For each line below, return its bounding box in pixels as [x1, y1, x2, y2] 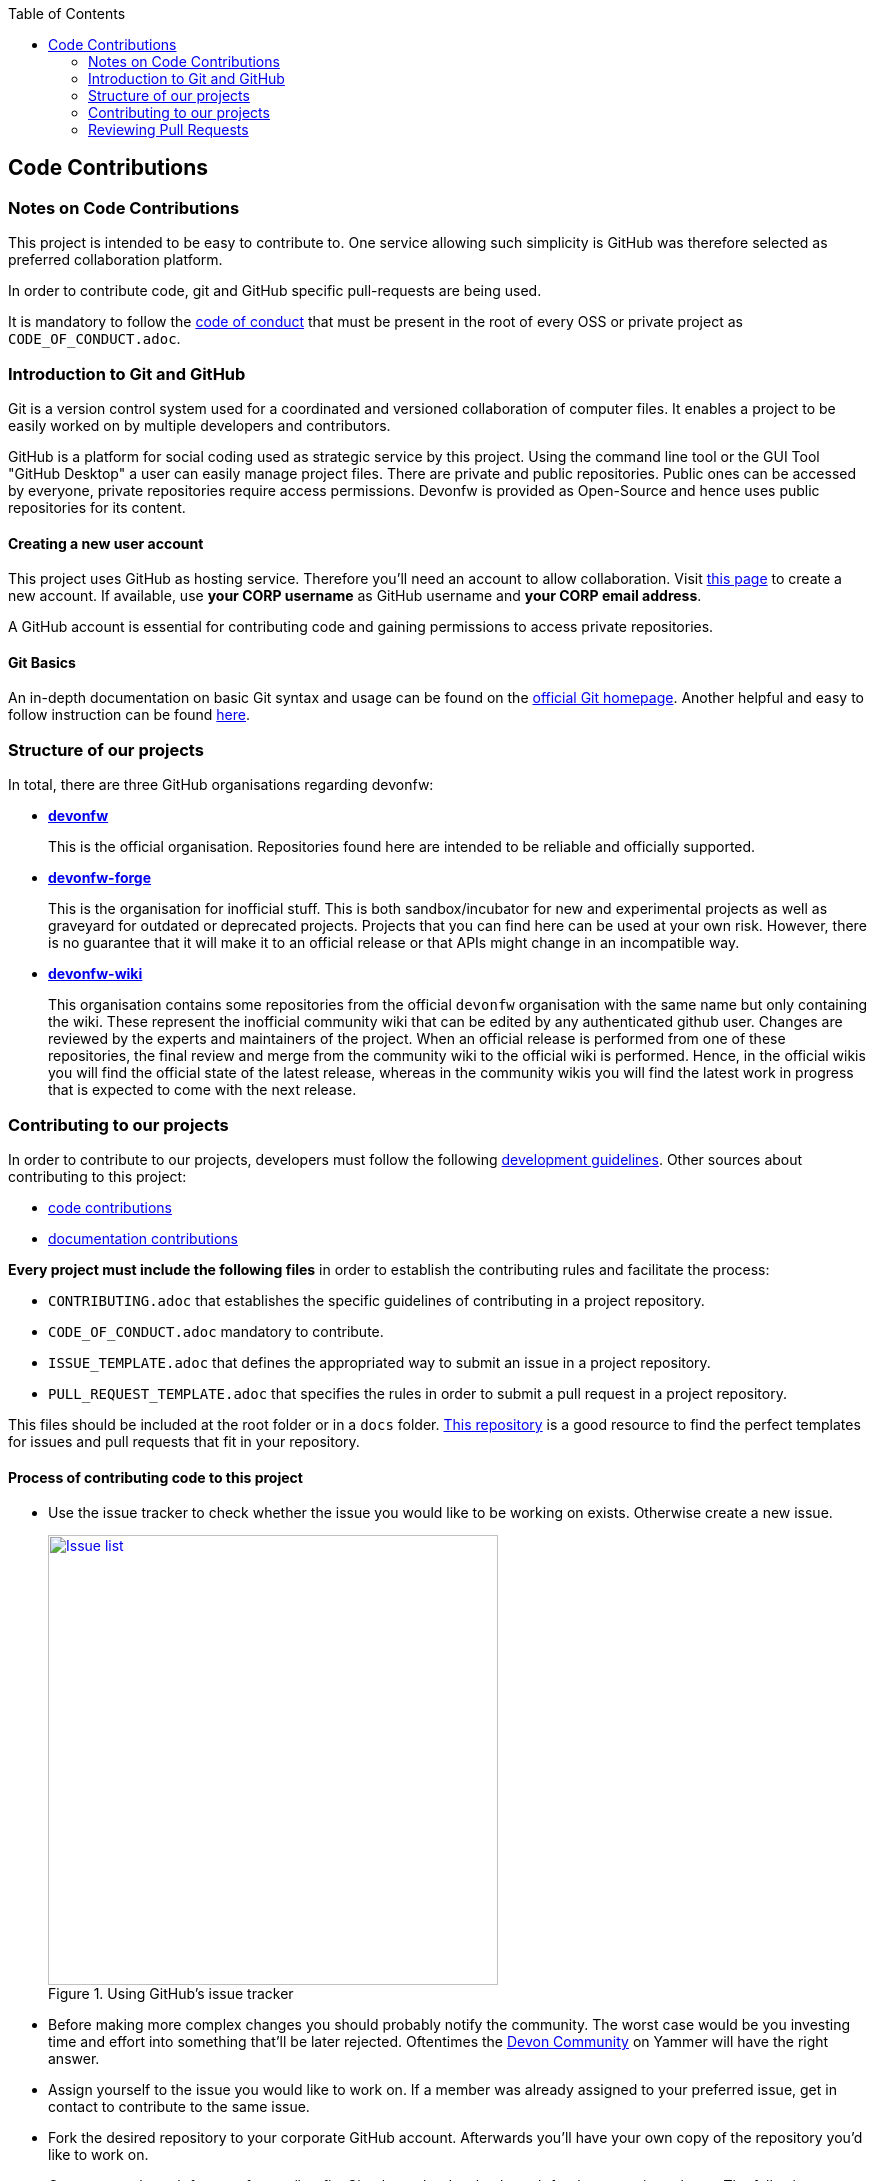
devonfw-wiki [48, 965, 143, 983]
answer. [48, 2050, 100, 2068]
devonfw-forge [48, 869, 152, 887]
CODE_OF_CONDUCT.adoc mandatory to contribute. [48, 1322, 384, 1340]
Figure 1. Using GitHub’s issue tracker [48, 1985, 294, 2003]
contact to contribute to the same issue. [48, 2098, 310, 2116]
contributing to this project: [8, 1167, 187, 1185]
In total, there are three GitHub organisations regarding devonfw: [8, 776, 434, 794]
